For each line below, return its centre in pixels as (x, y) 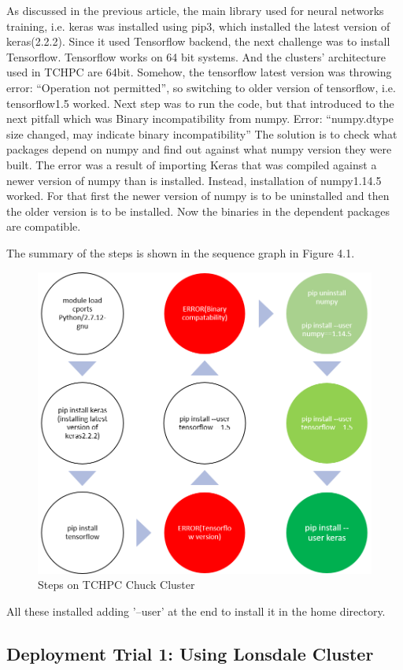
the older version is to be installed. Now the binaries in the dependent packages (198, 211)
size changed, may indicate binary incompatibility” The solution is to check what (202, 133)
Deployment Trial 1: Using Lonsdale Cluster (190, 653)
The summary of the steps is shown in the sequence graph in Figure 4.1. (181, 252)
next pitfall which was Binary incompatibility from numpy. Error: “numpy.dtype (200, 118)
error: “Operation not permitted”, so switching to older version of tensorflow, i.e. (201, 87)
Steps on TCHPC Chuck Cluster (116, 585)
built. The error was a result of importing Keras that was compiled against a (192, 164)
